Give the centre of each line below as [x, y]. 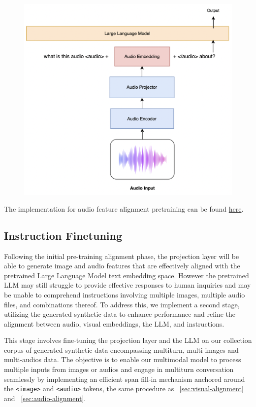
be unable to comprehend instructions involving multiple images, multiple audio [125, 294]
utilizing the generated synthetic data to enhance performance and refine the [120, 314]
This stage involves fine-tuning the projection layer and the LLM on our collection [128, 340]
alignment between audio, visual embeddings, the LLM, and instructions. [114, 323]
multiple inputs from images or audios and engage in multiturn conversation [119, 369]
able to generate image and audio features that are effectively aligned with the [122, 266]
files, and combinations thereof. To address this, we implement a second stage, [122, 304]
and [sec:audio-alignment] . [45, 398]
